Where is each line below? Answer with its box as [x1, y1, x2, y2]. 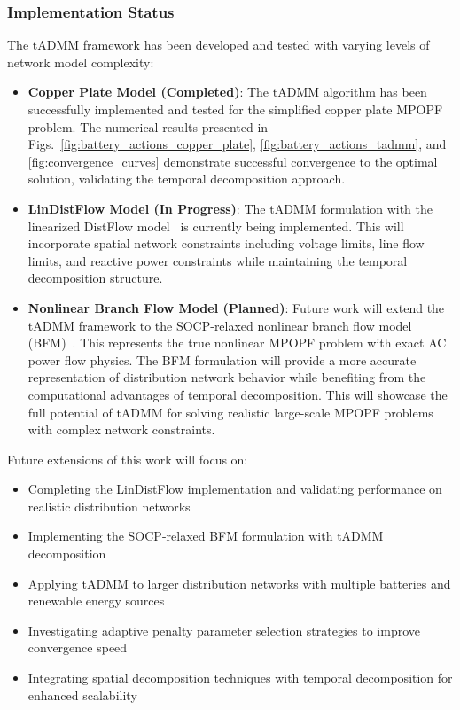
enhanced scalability [27, 685, 137, 704]
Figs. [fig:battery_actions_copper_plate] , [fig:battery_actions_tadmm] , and [27, 135, 447, 153]
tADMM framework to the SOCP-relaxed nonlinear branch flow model [27, 316, 412, 334]
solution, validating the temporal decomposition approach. [27, 169, 346, 188]
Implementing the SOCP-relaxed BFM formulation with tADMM [27, 527, 384, 545]
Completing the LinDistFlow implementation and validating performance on [27, 480, 442, 498]
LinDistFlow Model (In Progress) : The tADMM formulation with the [27, 199, 433, 217]
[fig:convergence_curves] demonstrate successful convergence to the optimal [27, 152, 438, 170]
